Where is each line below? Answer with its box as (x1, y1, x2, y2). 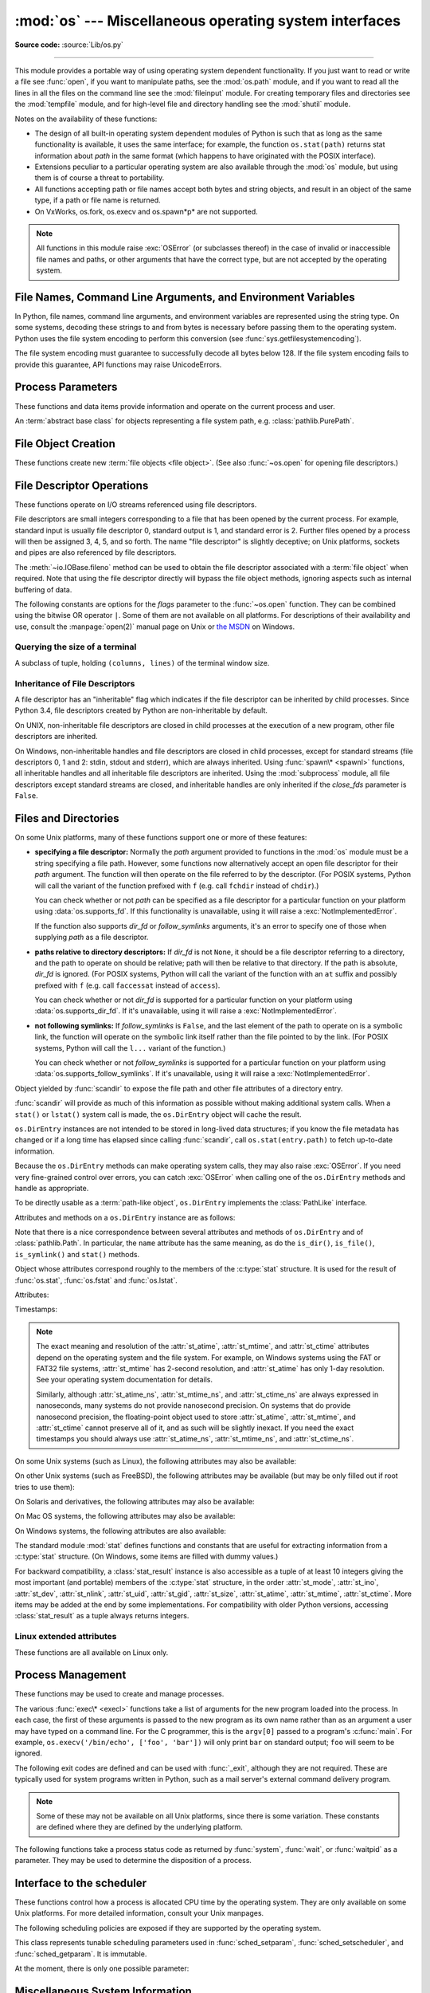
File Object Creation (14, 437, 115, 450)
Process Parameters (14, 380, 118, 394)
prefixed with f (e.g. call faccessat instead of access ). (34, 981, 221, 990)
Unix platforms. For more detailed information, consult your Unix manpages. (14, 1908, 264, 1918)
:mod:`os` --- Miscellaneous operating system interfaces (14, 12, 401, 29)
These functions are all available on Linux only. (14, 1647, 169, 1657)
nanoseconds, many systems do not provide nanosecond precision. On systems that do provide (36, 1401, 351, 1410)
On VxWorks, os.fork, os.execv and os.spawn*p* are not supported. (34, 206, 258, 216)
